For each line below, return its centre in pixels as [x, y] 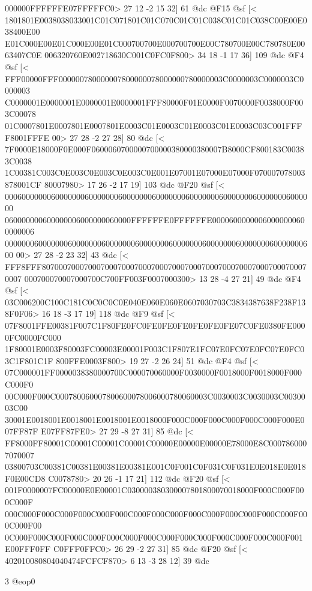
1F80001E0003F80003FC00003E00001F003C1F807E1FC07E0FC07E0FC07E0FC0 [155, 349]
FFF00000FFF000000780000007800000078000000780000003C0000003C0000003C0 [154, 78]
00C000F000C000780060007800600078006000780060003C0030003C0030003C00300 [155, 396]
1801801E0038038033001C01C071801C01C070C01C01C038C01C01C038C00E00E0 [156, 19]
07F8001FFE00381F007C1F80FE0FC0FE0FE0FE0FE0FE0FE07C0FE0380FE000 [155, 325]
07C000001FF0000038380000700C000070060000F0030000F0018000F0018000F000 [154, 372]
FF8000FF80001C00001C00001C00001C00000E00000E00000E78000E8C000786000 [156, 442]
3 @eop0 [20, 580]
